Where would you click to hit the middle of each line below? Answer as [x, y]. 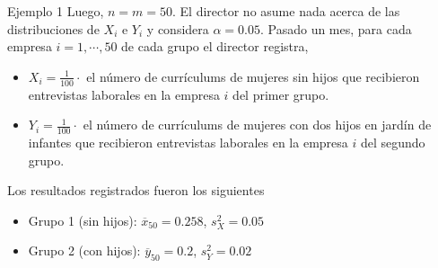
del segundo [393, 143]
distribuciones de [53, 28]
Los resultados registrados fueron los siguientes [136, 190]
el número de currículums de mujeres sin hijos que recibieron [253, 76]
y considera [178, 28]
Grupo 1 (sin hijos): [83, 220]
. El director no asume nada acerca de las [286, 11]
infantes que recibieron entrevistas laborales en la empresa [188, 143]
